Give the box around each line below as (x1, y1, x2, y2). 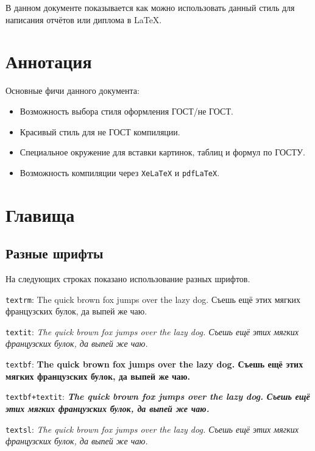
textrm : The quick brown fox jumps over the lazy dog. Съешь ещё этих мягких (5, 293, 300, 305)
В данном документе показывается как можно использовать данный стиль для (5, 1, 295, 13)
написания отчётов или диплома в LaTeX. (5, 13, 162, 26)
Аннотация (5, 49, 92, 74)
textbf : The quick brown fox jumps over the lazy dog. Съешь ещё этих (5, 358, 303, 371)
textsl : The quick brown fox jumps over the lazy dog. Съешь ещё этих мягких (5, 422, 299, 435)
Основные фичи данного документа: (5, 84, 140, 97)
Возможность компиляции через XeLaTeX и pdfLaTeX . (19, 166, 220, 179)
